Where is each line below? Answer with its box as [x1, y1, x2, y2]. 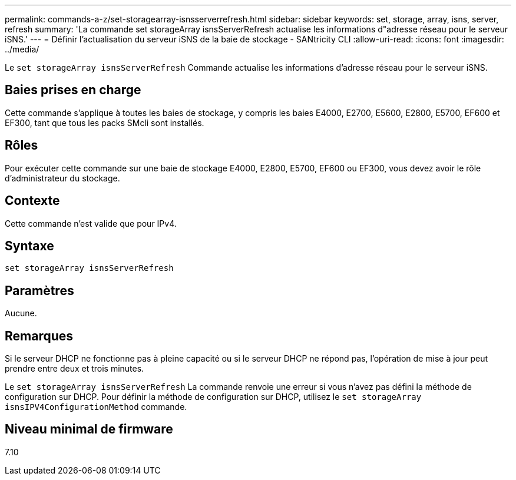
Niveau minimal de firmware [5, 422, 173, 437]
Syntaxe [5, 238, 54, 253]
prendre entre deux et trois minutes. [5, 363, 144, 374]
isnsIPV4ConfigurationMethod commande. [5, 402, 187, 412]
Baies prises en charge [5, 82, 141, 98]
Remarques [5, 328, 74, 343]
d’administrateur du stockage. [5, 173, 120, 183]
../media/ [5, 44, 39, 54]
